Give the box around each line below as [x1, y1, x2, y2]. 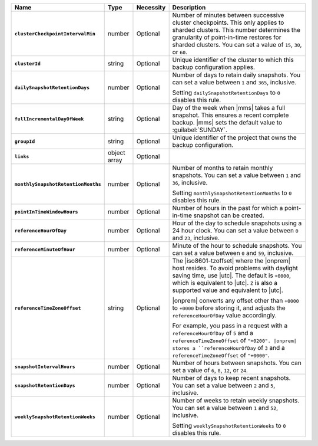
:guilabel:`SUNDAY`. [172, 126, 228, 134]
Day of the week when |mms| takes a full [172, 104, 286, 112]
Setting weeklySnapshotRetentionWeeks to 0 [172, 422, 286, 429]
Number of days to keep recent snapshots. [172, 374, 291, 382]
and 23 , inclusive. [172, 234, 220, 242]
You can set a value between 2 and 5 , [172, 381, 276, 389]
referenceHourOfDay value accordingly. [172, 311, 277, 319]
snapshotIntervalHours [14, 363, 76, 370]
